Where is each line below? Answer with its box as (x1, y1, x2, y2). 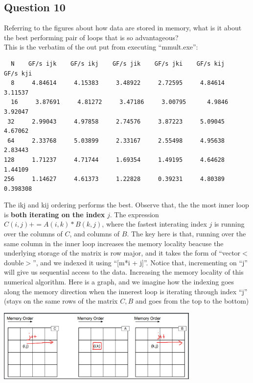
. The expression (110, 209, 159, 219)
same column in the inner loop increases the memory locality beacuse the (4, 238, 224, 248)
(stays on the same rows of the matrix (4, 296, 118, 306)
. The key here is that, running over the (127, 229, 246, 239)
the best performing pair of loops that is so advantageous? (4, 32, 179, 42)
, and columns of (69, 229, 120, 239)
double (4, 257, 24, 267)
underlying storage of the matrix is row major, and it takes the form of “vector (4, 248, 241, 258)
